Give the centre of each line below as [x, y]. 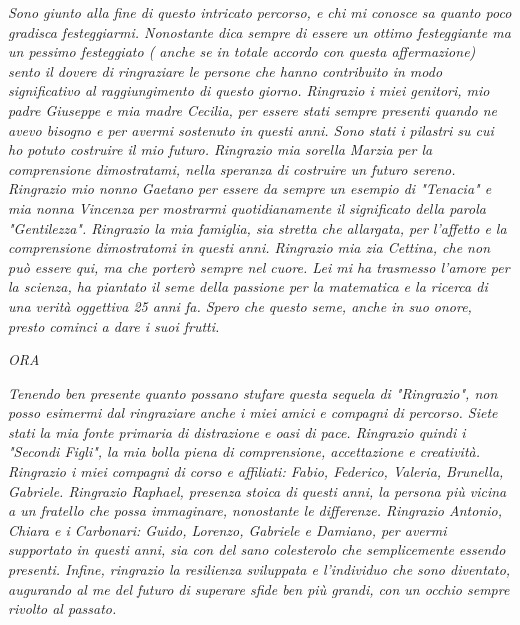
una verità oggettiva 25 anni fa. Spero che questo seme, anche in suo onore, [240, 305]
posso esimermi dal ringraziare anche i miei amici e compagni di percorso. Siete [253, 412]
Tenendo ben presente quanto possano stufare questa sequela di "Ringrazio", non [253, 392]
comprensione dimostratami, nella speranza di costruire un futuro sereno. [232, 168]
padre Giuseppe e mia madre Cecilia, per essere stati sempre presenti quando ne [252, 109]
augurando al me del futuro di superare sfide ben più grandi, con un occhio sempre [259, 588]
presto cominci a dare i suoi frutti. [114, 325]
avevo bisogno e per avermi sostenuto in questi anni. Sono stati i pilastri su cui [251, 129]
